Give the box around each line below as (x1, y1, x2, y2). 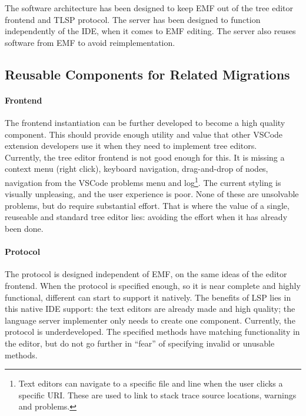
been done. (5, 222, 44, 234)
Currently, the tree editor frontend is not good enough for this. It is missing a (5, 151, 285, 163)
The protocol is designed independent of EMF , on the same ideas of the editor (5, 268, 287, 280)
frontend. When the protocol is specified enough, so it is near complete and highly (5, 279, 301, 291)
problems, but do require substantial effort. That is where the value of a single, (5, 199, 290, 211)
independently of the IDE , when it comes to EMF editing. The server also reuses (5, 25, 296, 37)
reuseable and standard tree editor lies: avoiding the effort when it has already (5, 211, 288, 223)
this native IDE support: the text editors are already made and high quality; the (5, 302, 295, 315)
